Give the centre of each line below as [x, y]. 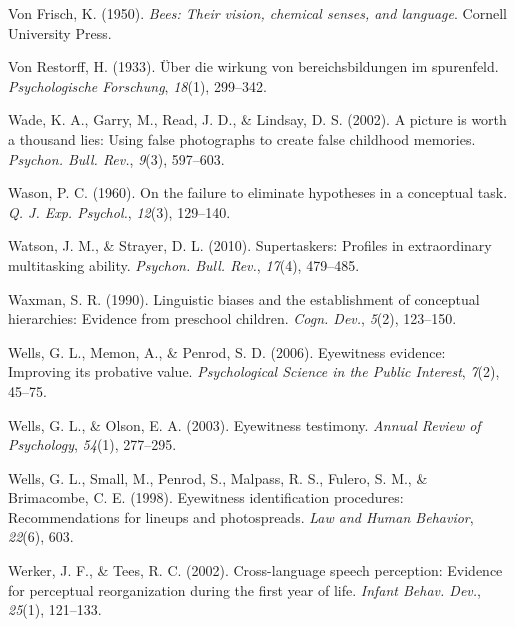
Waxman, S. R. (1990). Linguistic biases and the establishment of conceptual [244, 298]
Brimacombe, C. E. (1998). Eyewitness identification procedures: [206, 497]
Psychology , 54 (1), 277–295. [92, 444]
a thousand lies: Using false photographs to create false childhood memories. [242, 138]
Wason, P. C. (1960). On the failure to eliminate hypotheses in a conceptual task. [258, 192]
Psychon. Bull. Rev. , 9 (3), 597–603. [116, 158]
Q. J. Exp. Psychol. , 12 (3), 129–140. [119, 211]
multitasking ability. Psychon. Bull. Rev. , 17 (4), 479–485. [184, 264]
